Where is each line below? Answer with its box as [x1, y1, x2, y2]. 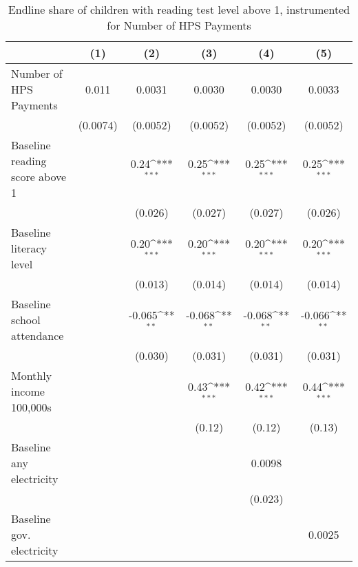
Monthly [11, 367, 52, 383]
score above [11, 169, 67, 184]
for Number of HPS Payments [107, 17, 251, 33]
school [11, 312, 41, 328]
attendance [11, 328, 64, 343]
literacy [11, 240, 48, 256]
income [11, 383, 45, 399]
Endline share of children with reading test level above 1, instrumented [8, 1, 350, 17]
